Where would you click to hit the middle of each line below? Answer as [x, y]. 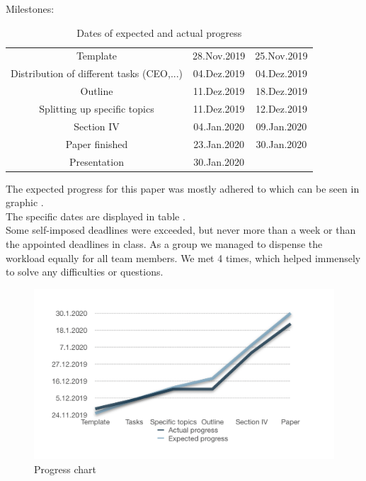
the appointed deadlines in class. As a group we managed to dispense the [164, 243]
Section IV [97, 126]
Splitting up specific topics [97, 108]
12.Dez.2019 [281, 108]
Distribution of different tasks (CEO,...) [97, 73]
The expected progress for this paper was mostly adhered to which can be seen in [183, 188]
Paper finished [97, 143]
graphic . [25, 202]
